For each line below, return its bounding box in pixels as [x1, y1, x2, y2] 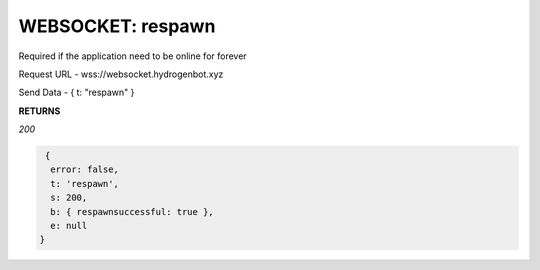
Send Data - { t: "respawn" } [18, 86, 135, 99]
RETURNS [18, 105, 61, 117]
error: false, [50, 164, 120, 175]
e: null [50, 220, 88, 232]
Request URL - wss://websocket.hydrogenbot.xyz [18, 68, 224, 80]
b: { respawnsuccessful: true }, [50, 206, 214, 217]
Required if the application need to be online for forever [18, 50, 247, 62]
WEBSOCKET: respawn [18, 15, 216, 37]
